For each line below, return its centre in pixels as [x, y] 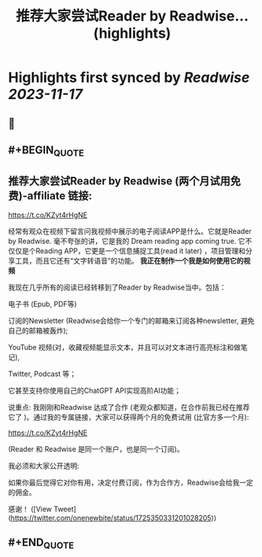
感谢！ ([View [30, 509]
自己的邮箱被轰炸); [38, 330]
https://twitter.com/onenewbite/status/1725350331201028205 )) [114, 518]
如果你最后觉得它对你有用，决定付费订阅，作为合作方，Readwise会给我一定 [131, 482]
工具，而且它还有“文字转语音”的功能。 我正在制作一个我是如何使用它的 [129, 260]
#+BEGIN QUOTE [46, 151]
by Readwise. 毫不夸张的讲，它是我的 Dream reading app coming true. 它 [127, 241]
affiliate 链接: [60, 196]
